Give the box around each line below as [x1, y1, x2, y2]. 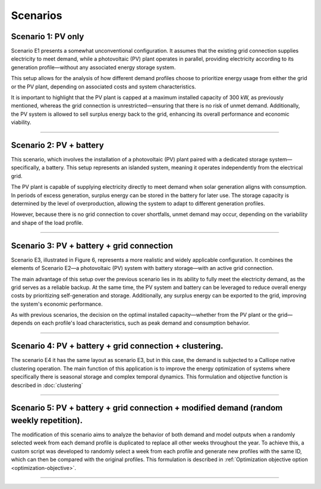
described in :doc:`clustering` [11, 382, 83, 389]
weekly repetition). [11, 415, 83, 426]
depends [11, 319, 33, 326]
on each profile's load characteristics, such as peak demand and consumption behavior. [33, 319, 250, 326]
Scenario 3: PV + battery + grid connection [11, 240, 174, 250]
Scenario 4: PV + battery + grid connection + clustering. [11, 341, 224, 351]
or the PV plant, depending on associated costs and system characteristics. [11, 83, 196, 90]
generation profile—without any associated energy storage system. [11, 63, 176, 71]
